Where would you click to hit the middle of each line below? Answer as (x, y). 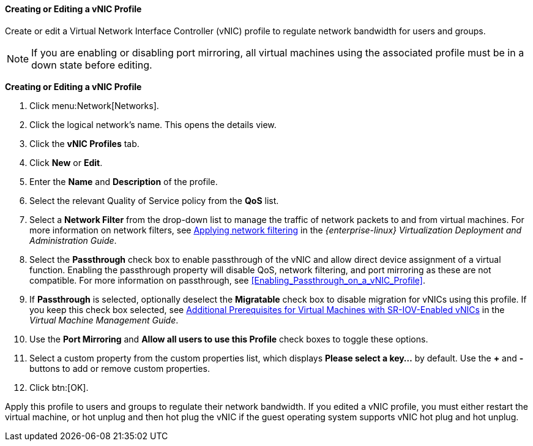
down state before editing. (92, 65)
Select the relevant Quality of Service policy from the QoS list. (154, 200)
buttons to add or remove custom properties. (120, 368)
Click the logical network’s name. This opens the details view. (153, 124)
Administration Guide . (73, 240)
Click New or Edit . (66, 162)
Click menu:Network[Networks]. (94, 105)
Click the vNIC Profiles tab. (84, 143)
